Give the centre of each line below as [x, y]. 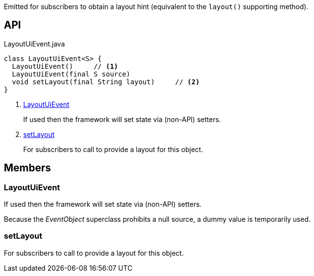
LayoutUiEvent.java [34, 44]
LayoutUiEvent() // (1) [65, 66]
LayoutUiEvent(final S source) [71, 74]
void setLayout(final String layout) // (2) [106, 82]
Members [28, 168]
